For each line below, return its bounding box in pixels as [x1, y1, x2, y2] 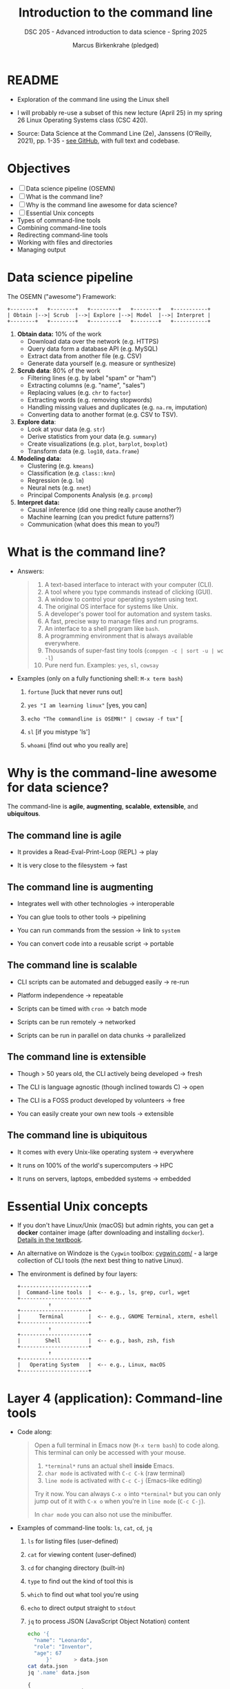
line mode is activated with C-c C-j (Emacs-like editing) [44, 1476, 202, 1485]
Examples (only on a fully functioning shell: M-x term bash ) [17, 674, 184, 683]
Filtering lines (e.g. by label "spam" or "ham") [27, 373, 157, 382]
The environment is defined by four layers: [17, 1270, 138, 1278]
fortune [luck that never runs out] [27, 687, 123, 696]
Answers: [17, 567, 45, 575]
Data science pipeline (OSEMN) [25, 184, 116, 192]
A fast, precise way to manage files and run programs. [44, 616, 199, 625]
